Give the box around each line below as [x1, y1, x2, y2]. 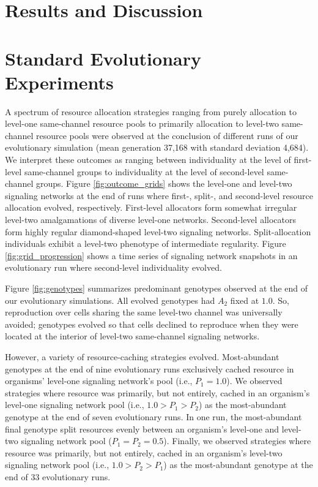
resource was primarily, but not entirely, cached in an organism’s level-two [5, 446, 283, 459]
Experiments [5, 69, 114, 94]
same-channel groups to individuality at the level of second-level [24, 165, 264, 178]
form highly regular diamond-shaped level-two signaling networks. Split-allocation [5, 225, 311, 238]
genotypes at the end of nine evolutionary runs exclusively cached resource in [5, 362, 294, 375]
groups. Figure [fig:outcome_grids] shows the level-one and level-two [35, 177, 292, 190]
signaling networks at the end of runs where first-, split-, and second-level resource [5, 189, 313, 202]
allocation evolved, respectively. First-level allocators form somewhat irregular [5, 201, 297, 214]
